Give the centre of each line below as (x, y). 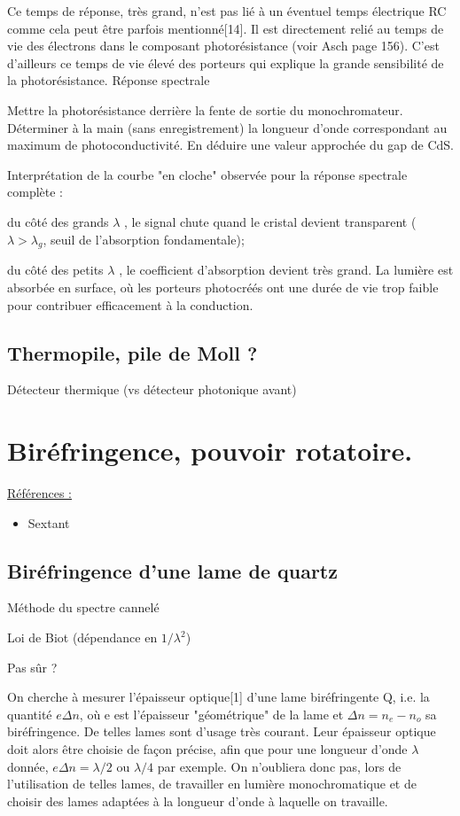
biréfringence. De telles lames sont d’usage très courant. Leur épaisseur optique (222, 731)
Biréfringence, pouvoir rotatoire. (210, 451)
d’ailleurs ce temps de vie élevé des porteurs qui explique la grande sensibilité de (226, 62)
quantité (30, 714)
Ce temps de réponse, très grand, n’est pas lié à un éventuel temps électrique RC (227, 11)
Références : (40, 493)
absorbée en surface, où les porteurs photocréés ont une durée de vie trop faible (223, 287)
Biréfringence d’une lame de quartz (172, 570)
